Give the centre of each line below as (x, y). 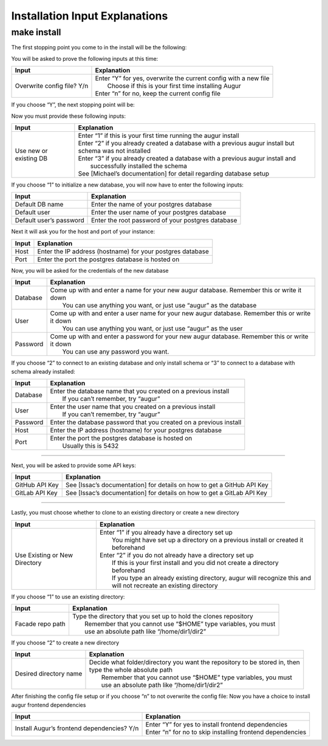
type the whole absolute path (131, 670)
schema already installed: (43, 371)
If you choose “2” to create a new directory (65, 643)
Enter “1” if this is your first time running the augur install (159, 135)
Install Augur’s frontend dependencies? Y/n (77, 728)
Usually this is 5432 (91, 445)
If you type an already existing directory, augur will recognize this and (211, 578)
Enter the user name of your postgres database (159, 213)
